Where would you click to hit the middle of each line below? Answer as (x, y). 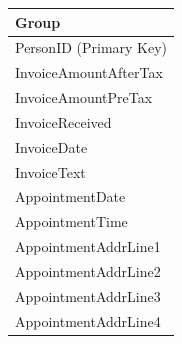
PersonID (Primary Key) (91, 47)
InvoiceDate (51, 146)
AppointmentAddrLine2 (88, 270)
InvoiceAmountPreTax (84, 97)
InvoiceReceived (63, 121)
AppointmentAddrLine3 (88, 295)
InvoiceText (50, 171)
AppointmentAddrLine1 (88, 246)
